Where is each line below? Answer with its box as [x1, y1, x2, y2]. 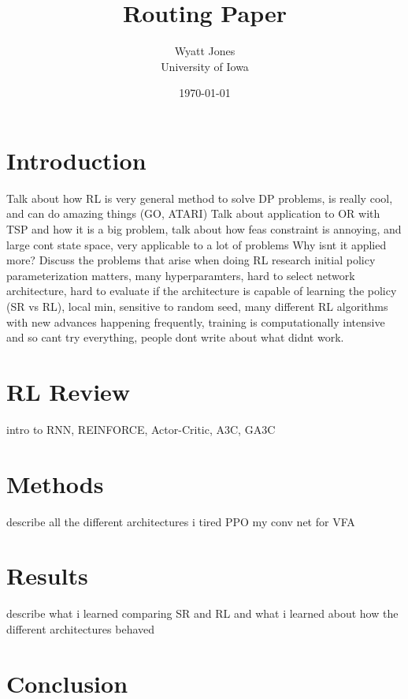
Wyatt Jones [174, 43, 236, 59]
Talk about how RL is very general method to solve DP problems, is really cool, [6, 189, 393, 206]
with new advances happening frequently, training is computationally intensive [6, 313, 385, 330]
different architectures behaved [6, 620, 155, 637]
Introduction [6, 144, 147, 176]
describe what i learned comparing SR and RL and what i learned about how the [6, 605, 399, 622]
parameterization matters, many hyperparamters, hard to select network [6, 267, 355, 283]
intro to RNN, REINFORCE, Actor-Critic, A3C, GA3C [6, 421, 276, 437]
